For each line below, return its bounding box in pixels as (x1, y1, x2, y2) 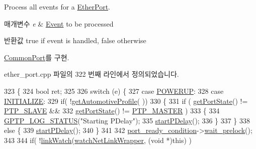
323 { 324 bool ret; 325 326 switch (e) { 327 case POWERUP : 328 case (4, 85, 224, 96)
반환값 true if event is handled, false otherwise (4, 35, 146, 46)
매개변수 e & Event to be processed (4, 18, 114, 29)
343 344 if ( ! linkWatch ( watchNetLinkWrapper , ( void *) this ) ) (4, 134, 192, 145)
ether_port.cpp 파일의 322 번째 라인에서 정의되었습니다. (4, 69, 179, 79)
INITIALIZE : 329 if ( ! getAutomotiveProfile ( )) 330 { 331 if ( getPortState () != (4, 95, 248, 106)
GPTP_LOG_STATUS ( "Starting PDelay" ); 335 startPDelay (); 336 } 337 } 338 (4, 115, 250, 125)
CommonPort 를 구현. (4, 52, 69, 62)
